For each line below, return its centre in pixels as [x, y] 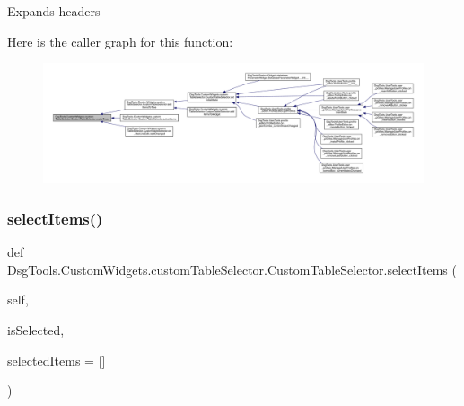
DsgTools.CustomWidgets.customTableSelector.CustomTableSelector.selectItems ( [232, 269]
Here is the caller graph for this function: [120, 41]
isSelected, [36, 329]
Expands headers [54, 11]
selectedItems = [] [57, 360]
